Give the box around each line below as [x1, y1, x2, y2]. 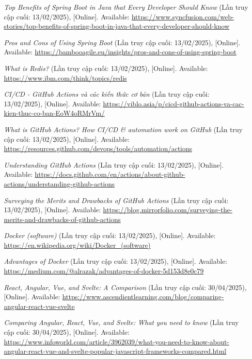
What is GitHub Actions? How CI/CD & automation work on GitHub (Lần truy [4, 124, 243, 134]
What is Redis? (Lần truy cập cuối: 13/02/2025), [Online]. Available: [4, 63, 208, 73]
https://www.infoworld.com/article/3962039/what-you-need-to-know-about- [4, 336, 229, 346]
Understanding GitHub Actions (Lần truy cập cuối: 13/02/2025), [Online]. [4, 159, 224, 170]
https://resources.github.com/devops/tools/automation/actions [4, 143, 192, 154]
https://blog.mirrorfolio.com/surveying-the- [103, 205, 233, 215]
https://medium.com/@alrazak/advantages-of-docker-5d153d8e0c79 [4, 266, 204, 276]
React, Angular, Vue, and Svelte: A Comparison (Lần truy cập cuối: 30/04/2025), [4, 282, 247, 292]
